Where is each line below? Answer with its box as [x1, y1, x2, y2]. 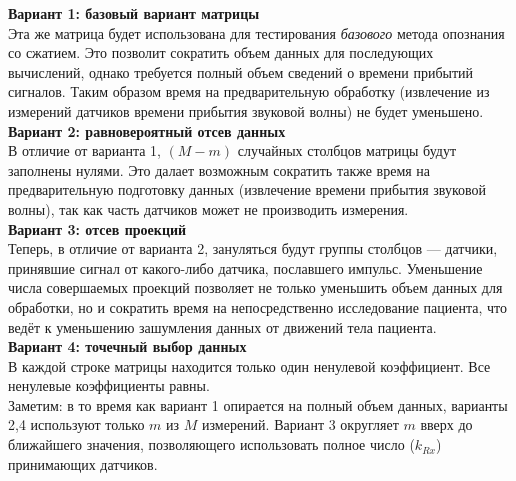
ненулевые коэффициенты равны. [8, 375, 210, 396]
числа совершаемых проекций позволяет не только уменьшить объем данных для [8, 277, 503, 298]
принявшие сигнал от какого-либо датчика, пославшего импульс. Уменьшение [8, 257, 483, 278]
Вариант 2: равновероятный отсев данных [8, 120, 286, 141]
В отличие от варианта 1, [8, 140, 161, 161]
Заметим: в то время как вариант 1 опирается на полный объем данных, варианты [8, 394, 508, 415]
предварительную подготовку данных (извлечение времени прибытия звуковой [8, 179, 487, 200]
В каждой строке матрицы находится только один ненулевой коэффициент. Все [8, 355, 491, 376]
